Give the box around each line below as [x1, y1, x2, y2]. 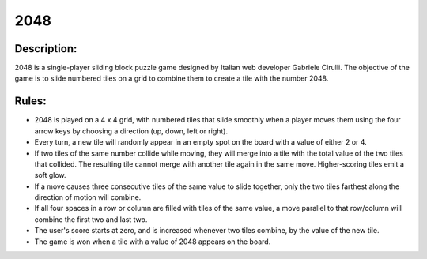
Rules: [14, 95, 47, 108]
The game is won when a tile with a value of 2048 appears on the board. [34, 237, 271, 246]
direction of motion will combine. [34, 193, 142, 202]
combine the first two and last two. [34, 214, 148, 224]
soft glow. [34, 171, 66, 180]
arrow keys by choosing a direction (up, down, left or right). [34, 126, 229, 136]
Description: [14, 42, 77, 55]
